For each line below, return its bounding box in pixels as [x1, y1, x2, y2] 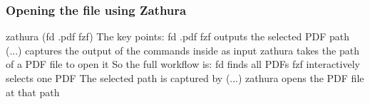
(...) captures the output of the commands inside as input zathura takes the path [6, 42, 359, 57]
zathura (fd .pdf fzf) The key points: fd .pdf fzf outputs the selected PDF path [6, 29, 349, 44]
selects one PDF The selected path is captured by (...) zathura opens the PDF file [6, 71, 364, 85]
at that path [6, 84, 60, 99]
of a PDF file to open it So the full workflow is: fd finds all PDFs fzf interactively [6, 57, 360, 71]
